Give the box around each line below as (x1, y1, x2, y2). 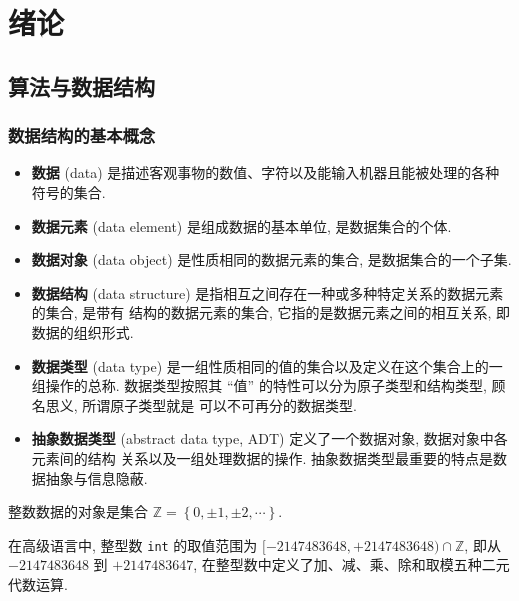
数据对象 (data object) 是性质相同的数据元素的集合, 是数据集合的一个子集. (31, 249, 512, 270)
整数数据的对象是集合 (8, 501, 148, 522)
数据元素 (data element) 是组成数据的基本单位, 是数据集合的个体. (31, 215, 452, 236)
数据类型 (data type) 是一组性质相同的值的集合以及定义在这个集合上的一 (31, 355, 503, 376)
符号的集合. (31, 181, 106, 202)
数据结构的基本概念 (8, 123, 156, 148)
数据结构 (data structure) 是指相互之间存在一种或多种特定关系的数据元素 (31, 282, 504, 303)
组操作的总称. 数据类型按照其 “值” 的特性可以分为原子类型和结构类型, (31, 375, 487, 396)
